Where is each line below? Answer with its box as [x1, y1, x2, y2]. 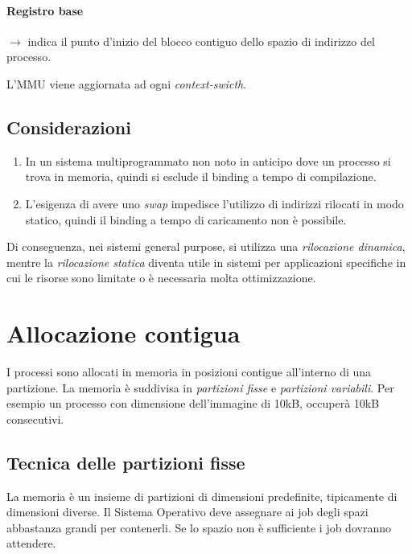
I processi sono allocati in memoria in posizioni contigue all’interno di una [6, 363, 372, 380]
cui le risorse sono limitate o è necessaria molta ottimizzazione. [6, 269, 316, 286]
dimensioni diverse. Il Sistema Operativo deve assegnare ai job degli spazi [6, 503, 369, 520]
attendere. [6, 535, 56, 552]
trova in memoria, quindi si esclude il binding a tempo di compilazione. [25, 168, 377, 185]
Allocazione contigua [6, 317, 241, 350]
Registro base [6, 2, 84, 18]
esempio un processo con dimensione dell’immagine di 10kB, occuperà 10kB [6, 395, 380, 412]
